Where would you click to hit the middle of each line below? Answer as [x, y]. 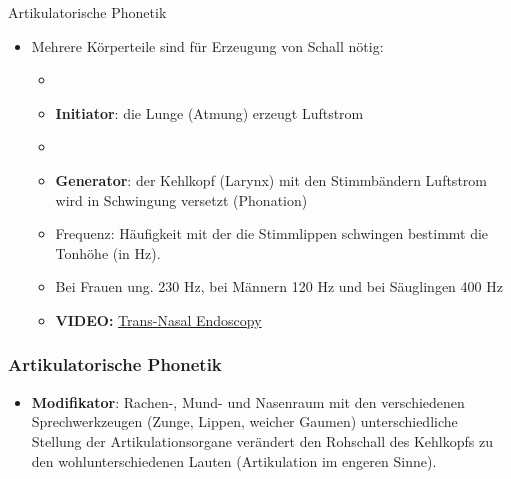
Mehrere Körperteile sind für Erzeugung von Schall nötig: [207, 45]
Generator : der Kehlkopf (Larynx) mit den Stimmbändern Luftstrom [271, 179]
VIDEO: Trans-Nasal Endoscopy [158, 319]
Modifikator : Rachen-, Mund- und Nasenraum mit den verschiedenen [248, 401]
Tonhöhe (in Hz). [108, 252]
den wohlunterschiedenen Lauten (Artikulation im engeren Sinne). [234, 460]
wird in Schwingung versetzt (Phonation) [181, 199]
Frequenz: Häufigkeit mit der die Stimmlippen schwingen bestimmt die [272, 233]
